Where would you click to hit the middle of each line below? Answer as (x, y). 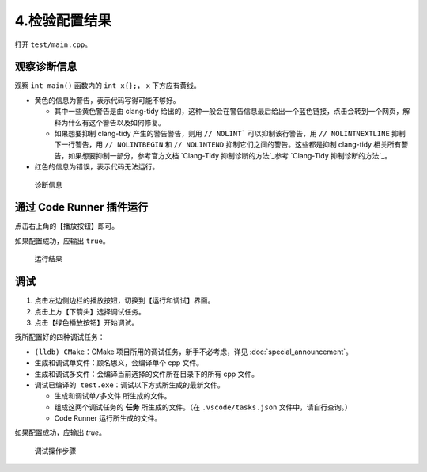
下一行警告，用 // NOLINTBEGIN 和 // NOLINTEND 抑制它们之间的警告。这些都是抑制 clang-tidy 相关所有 (228, 145)
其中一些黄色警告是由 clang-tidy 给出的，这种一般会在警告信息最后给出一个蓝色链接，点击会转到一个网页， (229, 112)
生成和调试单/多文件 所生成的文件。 (113, 396)
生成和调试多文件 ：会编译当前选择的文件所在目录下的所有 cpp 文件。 (147, 374)
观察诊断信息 (46, 67)
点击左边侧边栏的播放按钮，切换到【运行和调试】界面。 (125, 300)
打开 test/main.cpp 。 (53, 44)
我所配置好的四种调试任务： (60, 337)
